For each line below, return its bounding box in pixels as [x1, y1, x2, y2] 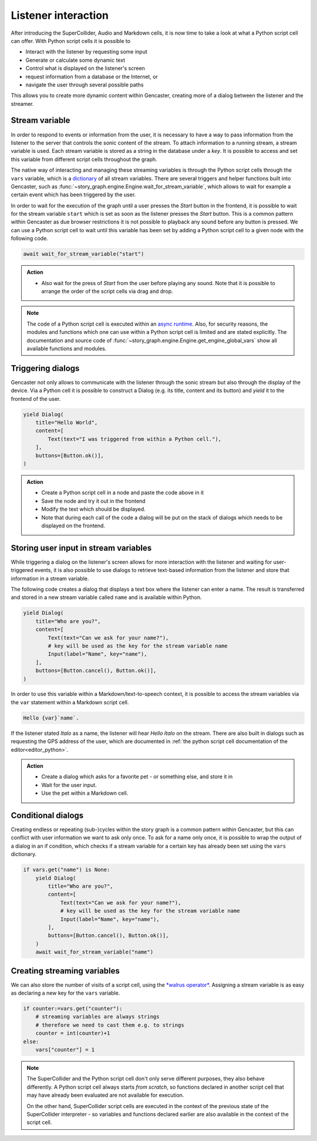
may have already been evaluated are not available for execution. [26, 1092, 184, 1099]
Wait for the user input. [41, 781, 97, 788]
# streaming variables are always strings [35, 1013, 160, 1020]
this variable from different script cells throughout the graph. [11, 156, 158, 163]
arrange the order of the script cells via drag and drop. [41, 288, 173, 295]
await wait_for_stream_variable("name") [35, 949, 154, 955]
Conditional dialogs [11, 811, 84, 820]
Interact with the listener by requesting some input [25, 48, 148, 55]
